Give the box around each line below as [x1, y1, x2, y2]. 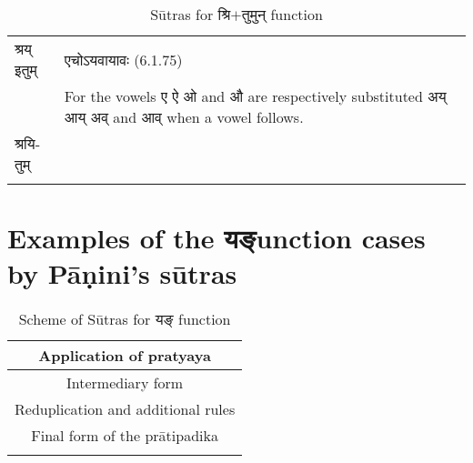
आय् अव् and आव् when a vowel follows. [64, 106, 304, 127]
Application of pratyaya [38, 345, 211, 367]
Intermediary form [66, 372, 184, 394]
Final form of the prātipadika [31, 425, 218, 447]
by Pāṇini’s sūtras [7, 255, 237, 292]
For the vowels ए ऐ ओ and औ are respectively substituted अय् [64, 86, 447, 106]
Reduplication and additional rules [15, 398, 236, 420]
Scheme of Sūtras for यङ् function [18, 308, 231, 330]
